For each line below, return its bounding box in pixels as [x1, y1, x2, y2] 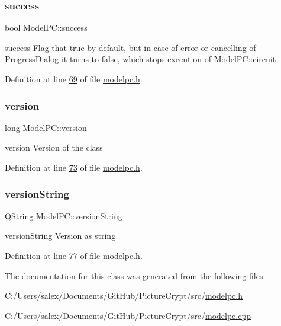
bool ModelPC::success [5, 21, 88, 34]
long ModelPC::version [5, 121, 87, 133]
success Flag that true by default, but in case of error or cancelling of [5, 41, 256, 53]
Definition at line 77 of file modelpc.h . [5, 250, 143, 261]
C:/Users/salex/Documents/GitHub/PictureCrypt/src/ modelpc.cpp [5, 309, 251, 321]
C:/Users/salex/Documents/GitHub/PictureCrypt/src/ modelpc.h [5, 289, 243, 302]
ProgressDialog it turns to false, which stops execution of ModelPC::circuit [5, 53, 276, 65]
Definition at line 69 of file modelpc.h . [5, 73, 143, 85]
